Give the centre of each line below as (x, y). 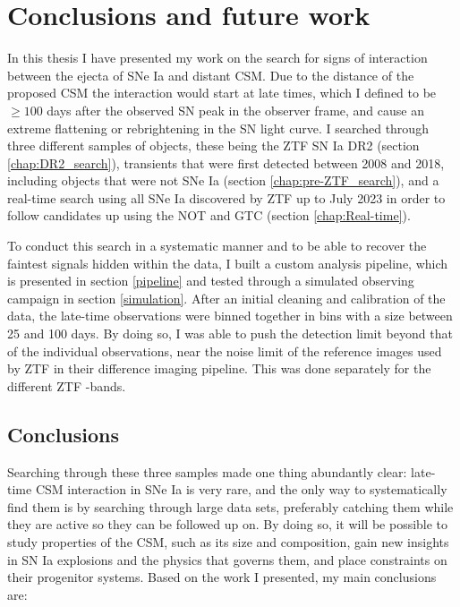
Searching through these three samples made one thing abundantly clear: (207, 471)
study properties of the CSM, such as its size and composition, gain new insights (228, 541)
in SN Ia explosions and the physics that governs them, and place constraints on (227, 559)
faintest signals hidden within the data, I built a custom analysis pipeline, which (228, 263)
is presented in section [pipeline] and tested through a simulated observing (211, 281)
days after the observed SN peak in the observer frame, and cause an (235, 110)
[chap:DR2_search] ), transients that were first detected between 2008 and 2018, (226, 162)
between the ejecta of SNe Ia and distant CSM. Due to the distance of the (211, 75)
